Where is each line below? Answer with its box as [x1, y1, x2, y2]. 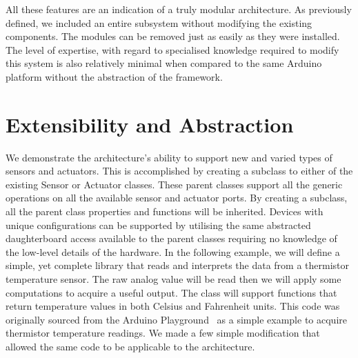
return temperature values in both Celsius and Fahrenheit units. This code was [6, 299, 340, 313]
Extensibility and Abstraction [6, 110, 294, 138]
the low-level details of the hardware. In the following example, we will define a [6, 244, 340, 259]
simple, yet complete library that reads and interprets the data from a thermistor [6, 258, 350, 272]
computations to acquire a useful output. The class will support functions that [6, 285, 337, 299]
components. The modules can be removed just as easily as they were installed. [6, 29, 340, 43]
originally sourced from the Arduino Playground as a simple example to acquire [6, 312, 347, 326]
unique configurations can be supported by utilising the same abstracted [6, 217, 311, 232]
